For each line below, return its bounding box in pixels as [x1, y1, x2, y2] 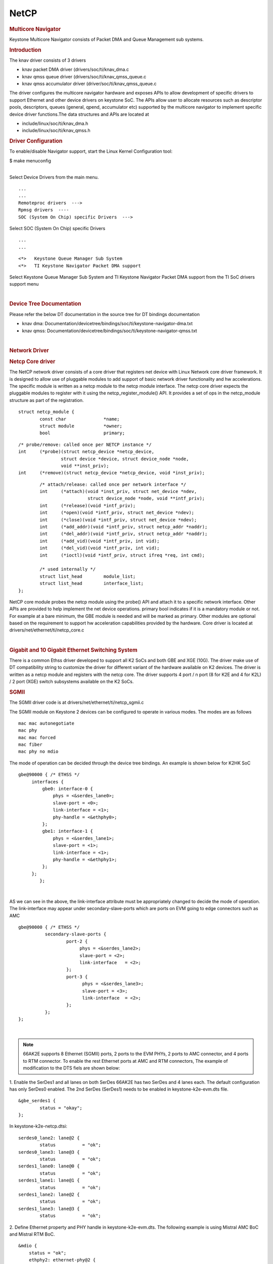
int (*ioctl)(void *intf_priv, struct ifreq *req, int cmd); [39, 552, 205, 558]
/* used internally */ [39, 566, 96, 572]
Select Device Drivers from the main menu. [9, 174, 99, 180]
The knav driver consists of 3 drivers [9, 57, 86, 63]
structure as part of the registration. [9, 397, 84, 403]
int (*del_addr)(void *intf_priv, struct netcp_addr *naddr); [39, 531, 208, 537]
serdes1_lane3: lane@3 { [18, 1206, 80, 1211]
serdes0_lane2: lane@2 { [18, 1135, 80, 1141]
